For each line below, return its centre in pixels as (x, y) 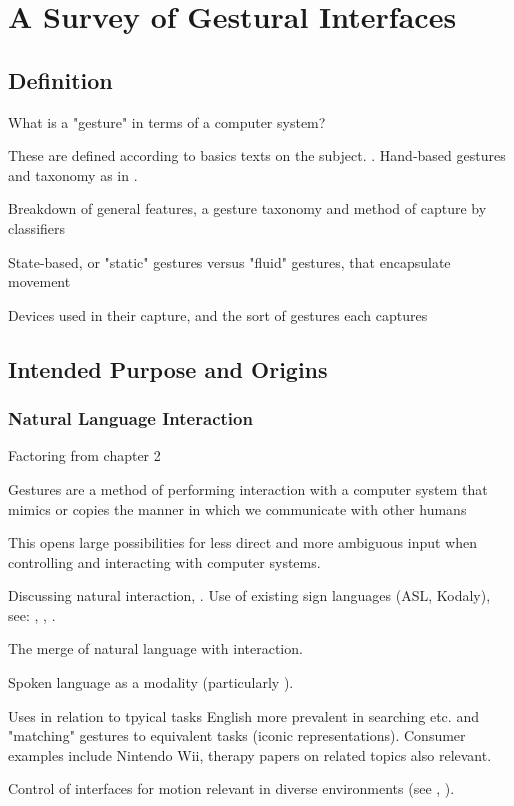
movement (39, 281)
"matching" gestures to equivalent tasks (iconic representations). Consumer (237, 735)
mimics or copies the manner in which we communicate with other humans (237, 508)
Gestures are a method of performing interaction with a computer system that (248, 488)
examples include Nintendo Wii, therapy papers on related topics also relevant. (250, 754)
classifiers (37, 227)
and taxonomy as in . (73, 174)
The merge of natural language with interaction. (155, 648)
